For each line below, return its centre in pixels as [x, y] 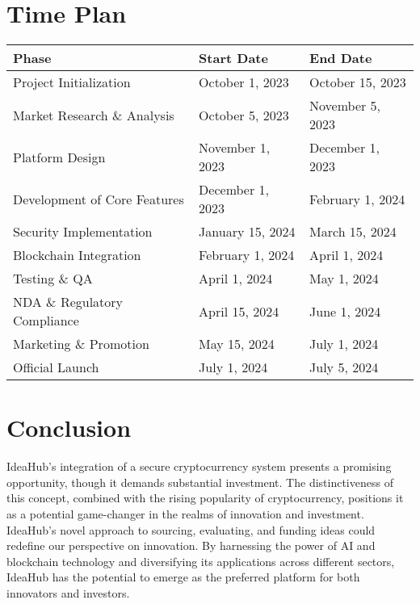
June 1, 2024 [345, 311]
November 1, [235, 148]
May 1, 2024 [344, 279]
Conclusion [69, 428]
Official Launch [56, 367]
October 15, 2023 [358, 82]
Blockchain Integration [77, 255]
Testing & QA [53, 279]
